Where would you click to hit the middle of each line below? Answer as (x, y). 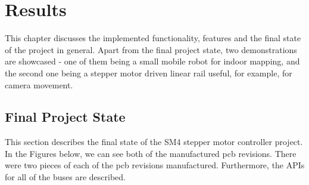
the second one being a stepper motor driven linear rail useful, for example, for (149, 73)
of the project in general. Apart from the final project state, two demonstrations (151, 49)
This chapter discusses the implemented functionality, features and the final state (153, 38)
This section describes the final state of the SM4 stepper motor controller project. (154, 142)
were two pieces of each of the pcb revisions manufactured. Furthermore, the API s (155, 165)
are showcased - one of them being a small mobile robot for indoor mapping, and (152, 61)
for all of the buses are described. (65, 177)
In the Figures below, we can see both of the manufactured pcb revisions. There (151, 153)
